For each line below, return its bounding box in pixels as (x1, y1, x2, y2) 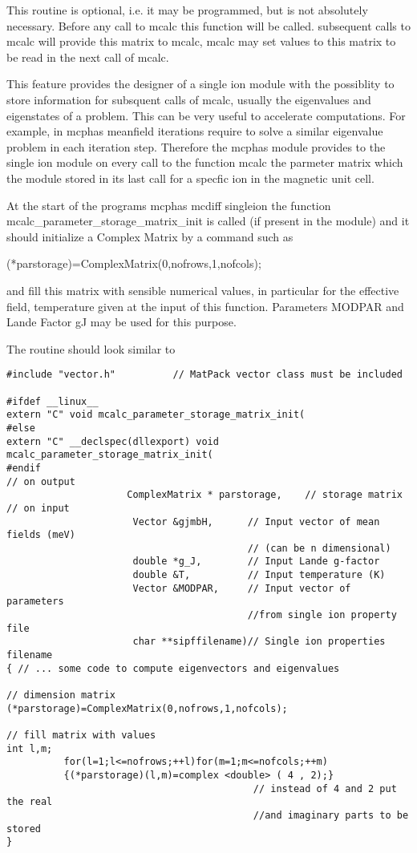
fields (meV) (6, 529, 75, 541)
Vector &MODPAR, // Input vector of (132, 582, 351, 594)
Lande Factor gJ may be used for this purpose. (6, 313, 237, 330)
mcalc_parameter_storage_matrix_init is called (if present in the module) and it (6, 212, 410, 229)
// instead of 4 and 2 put (253, 782, 397, 794)
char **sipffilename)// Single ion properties (132, 636, 386, 648)
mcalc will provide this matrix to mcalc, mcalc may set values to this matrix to (6, 33, 396, 50)
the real (6, 796, 53, 808)
